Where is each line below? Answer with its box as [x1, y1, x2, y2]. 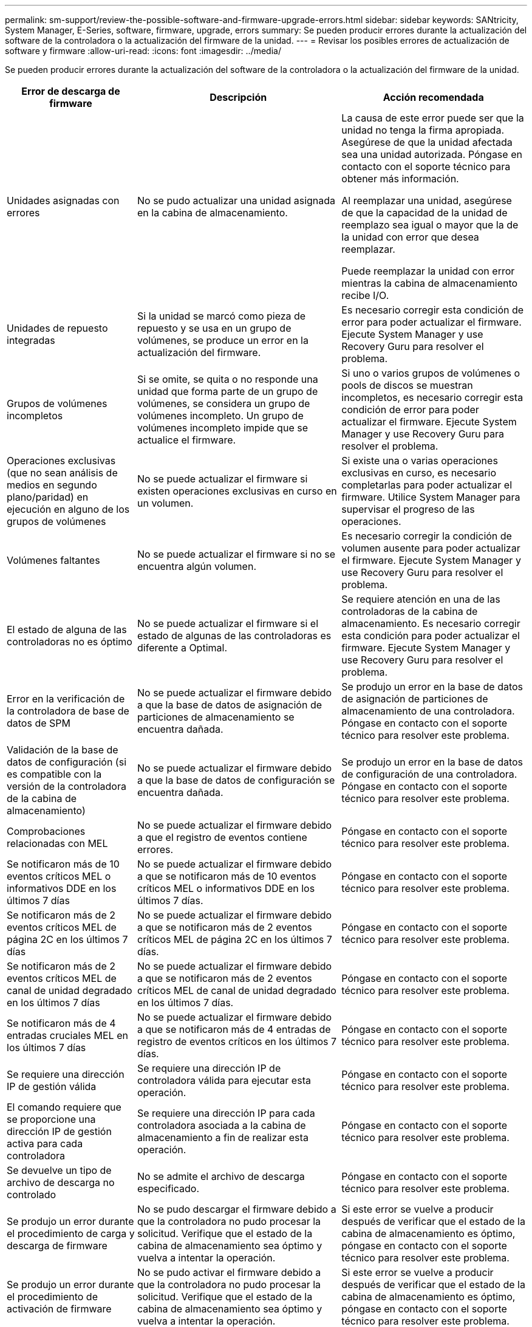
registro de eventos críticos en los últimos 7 [137, 1035, 336, 1048]
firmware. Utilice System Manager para [341, 491, 520, 503]
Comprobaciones [7, 825, 86, 837]
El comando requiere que [7, 1101, 121, 1113]
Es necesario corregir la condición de [341, 530, 512, 542]
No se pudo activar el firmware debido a [137, 1266, 321, 1278]
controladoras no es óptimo [7, 636, 132, 648]
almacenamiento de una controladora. [341, 705, 515, 717]
